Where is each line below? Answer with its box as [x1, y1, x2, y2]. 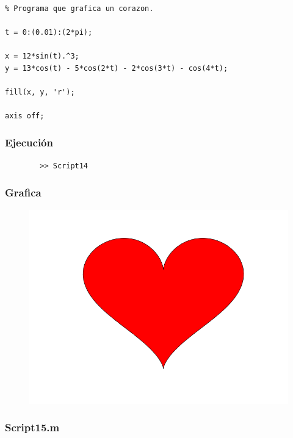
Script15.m [5, 420, 60, 435]
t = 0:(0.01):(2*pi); [5, 27, 93, 37]
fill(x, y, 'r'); [5, 87, 75, 96]
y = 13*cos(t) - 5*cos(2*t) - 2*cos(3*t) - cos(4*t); [5, 63, 228, 73]
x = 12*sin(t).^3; [5, 51, 79, 60]
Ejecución [5, 135, 53, 150]
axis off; [5, 111, 45, 120]
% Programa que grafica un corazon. [5, 4, 154, 13]
